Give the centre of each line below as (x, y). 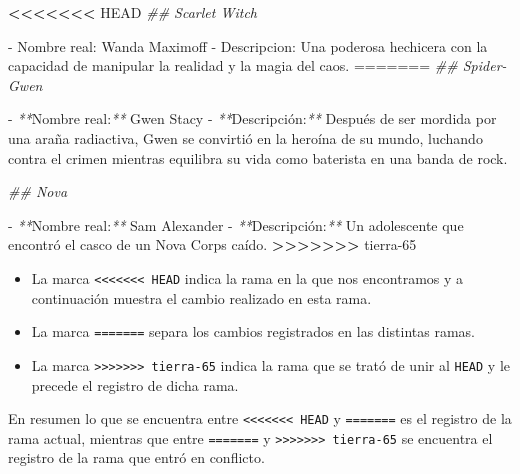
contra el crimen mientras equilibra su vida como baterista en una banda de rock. (258, 157)
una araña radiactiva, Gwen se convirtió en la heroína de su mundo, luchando (245, 137)
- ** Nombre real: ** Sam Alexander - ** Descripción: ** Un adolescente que (236, 224)
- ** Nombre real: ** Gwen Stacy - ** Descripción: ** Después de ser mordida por (252, 118)
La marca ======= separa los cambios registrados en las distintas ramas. (253, 331)
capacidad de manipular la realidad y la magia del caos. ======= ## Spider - (257, 65)
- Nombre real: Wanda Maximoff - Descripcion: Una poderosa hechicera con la (248, 45)
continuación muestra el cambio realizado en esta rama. (201, 297)
